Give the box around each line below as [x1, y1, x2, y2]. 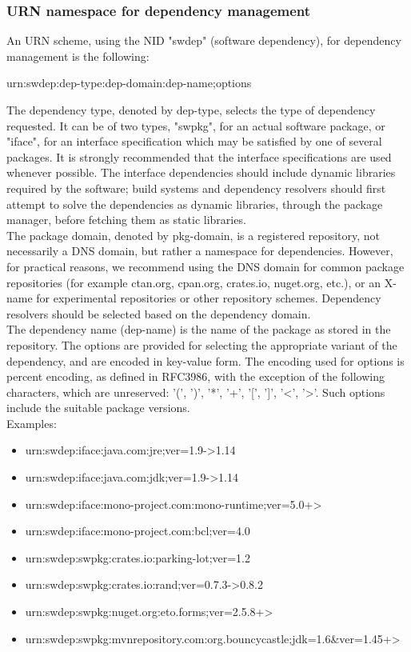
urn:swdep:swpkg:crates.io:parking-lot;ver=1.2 [25, 549, 251, 566]
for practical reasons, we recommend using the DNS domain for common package [6, 258, 405, 274]
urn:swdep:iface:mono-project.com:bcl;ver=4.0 [25, 522, 250, 539]
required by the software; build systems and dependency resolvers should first [6, 179, 386, 196]
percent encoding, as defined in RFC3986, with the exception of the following [6, 368, 385, 385]
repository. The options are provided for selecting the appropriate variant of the [6, 336, 397, 353]
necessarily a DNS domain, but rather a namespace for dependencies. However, [6, 242, 393, 259]
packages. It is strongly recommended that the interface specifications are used [6, 148, 392, 165]
